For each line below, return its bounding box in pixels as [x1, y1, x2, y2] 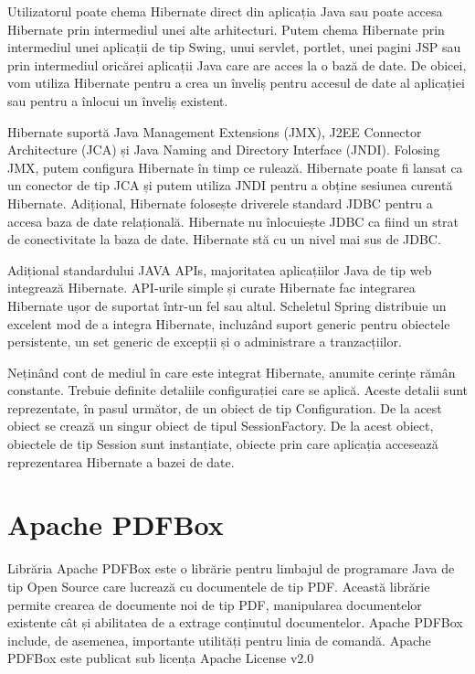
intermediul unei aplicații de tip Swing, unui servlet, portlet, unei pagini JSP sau [7, 37, 461, 57]
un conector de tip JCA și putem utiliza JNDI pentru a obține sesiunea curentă [7, 176, 453, 195]
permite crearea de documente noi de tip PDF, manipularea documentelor [7, 594, 422, 614]
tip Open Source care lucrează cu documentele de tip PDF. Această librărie [7, 576, 430, 595]
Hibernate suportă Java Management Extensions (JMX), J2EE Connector [7, 122, 422, 141]
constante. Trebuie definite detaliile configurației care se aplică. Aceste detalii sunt [7, 380, 469, 400]
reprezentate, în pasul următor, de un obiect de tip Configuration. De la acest [7, 398, 442, 417]
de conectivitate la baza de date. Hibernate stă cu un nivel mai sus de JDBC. [7, 230, 441, 249]
